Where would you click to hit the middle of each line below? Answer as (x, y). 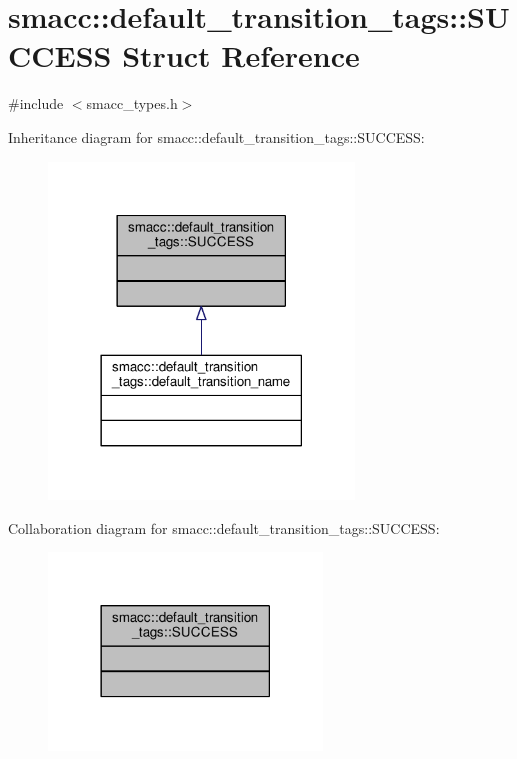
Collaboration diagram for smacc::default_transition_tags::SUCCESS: (224, 527)
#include (36, 103)
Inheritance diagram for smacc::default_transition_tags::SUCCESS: (216, 136)
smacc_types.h (132, 103)
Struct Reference (241, 55)
